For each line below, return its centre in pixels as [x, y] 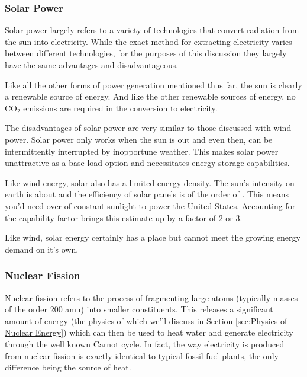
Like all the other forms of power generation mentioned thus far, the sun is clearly [153, 84]
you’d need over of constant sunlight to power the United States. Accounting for [150, 205]
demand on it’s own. [42, 249]
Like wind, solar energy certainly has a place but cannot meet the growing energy [153, 237]
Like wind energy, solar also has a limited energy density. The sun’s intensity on [150, 182]
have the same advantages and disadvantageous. [92, 65]
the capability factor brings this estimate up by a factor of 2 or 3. [124, 217]
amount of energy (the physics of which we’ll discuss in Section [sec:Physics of [146, 320]
